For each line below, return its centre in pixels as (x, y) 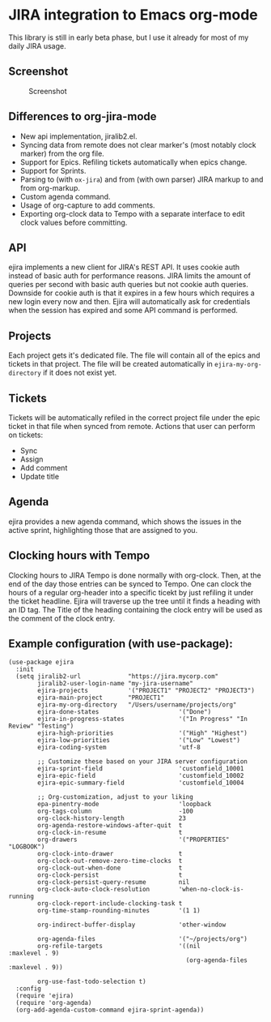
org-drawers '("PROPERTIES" (133, 840)
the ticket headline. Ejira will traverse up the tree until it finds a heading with (134, 601)
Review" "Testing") (41, 726)
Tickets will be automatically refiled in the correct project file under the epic (134, 418)
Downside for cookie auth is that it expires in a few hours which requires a (131, 293)
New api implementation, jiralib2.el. (78, 136)
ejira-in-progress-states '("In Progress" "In (143, 719)
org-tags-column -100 (116, 812)
